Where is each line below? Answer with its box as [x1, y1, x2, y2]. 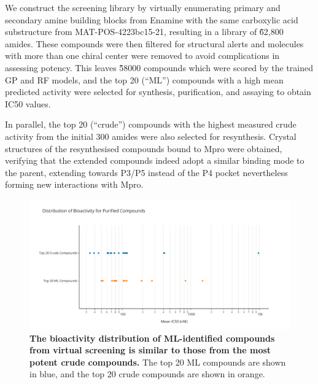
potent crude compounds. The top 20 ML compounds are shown [29, 355, 286, 368]
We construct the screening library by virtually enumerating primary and [5, 1, 281, 13]
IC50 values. [5, 97, 51, 110]
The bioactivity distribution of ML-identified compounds [29, 331, 275, 344]
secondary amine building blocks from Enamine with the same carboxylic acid [5, 13, 298, 26]
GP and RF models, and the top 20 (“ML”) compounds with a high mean [5, 73, 284, 86]
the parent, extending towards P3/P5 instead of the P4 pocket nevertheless [5, 166, 288, 179]
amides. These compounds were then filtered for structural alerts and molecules [5, 37, 304, 50]
